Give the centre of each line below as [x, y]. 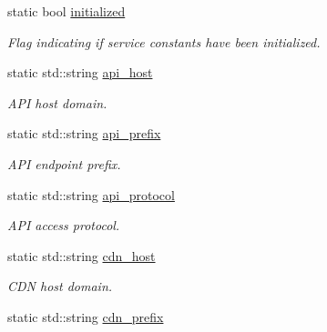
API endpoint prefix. [64, 163]
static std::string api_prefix [84, 133]
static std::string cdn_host [82, 255]
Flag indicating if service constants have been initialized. [164, 41]
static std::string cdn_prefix [86, 316]
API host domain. [57, 102]
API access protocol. [64, 225]
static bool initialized [66, 11]
